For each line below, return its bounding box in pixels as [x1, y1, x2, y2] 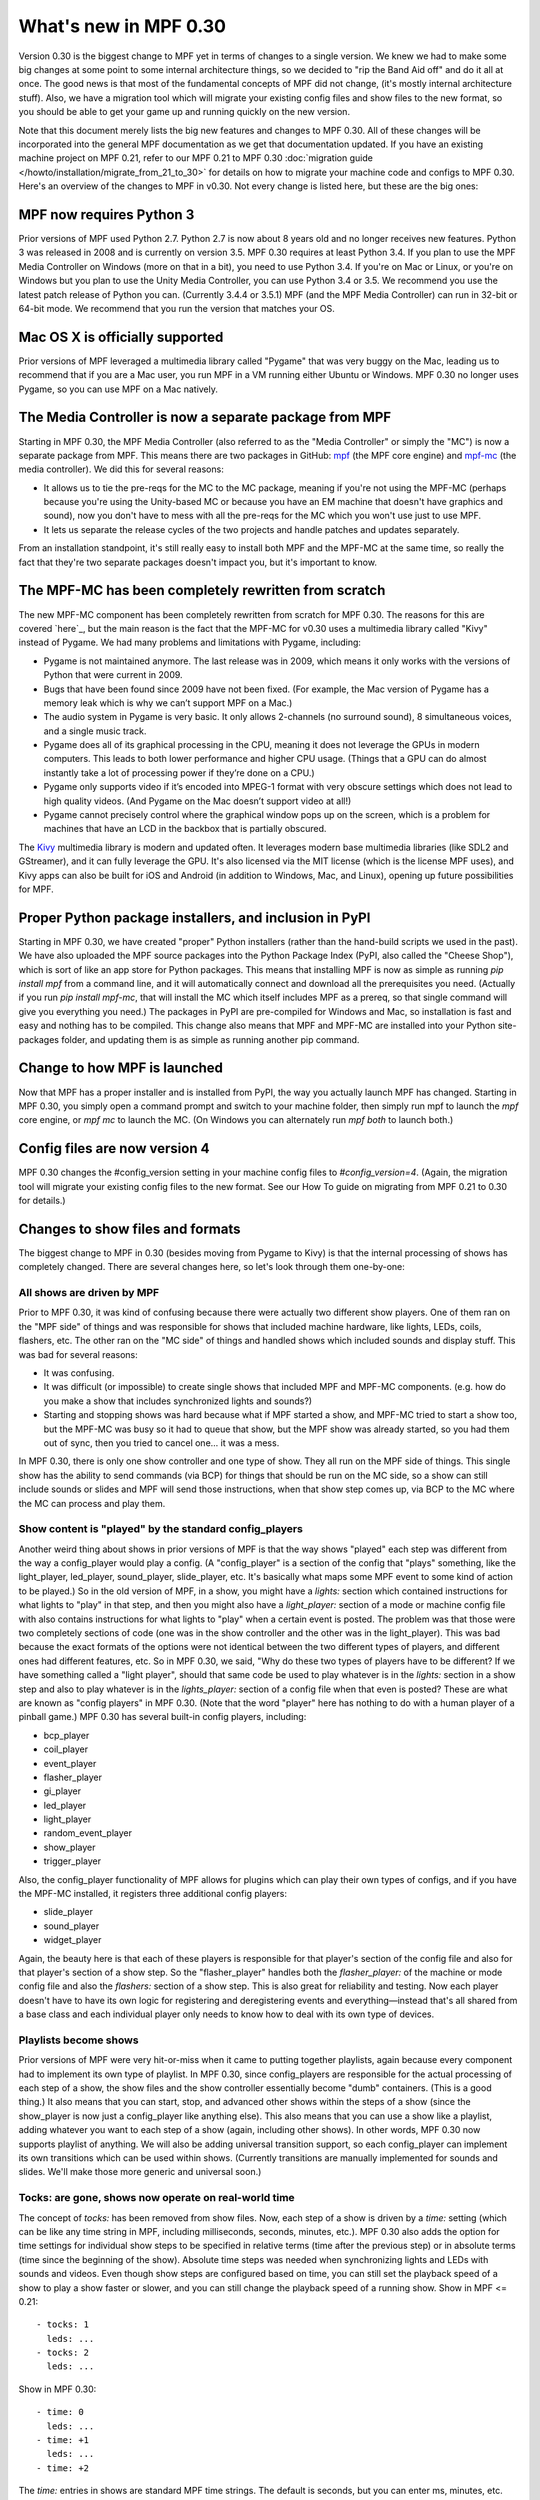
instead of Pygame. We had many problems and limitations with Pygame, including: [18, 636, 362, 649]
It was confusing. [43, 1366, 115, 1379]
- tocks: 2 [36, 2347, 90, 2359]
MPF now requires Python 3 [18, 206, 195, 223]
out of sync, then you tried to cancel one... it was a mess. [43, 1436, 280, 1449]
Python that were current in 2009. [43, 669, 184, 681]
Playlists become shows [18, 2033, 139, 2047]
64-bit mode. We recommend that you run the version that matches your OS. [18, 302, 335, 314]
